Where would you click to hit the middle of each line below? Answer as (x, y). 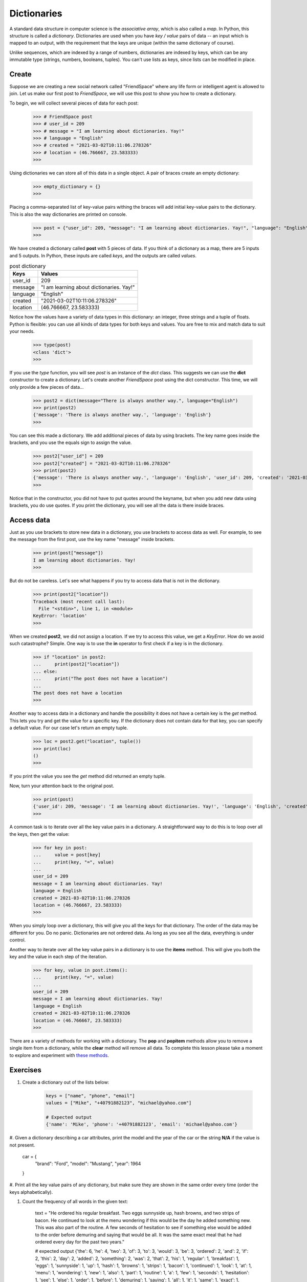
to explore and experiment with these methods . (59, 1055)
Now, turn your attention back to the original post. (62, 786)
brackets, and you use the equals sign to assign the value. (71, 443)
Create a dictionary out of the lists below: (66, 1082)
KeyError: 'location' (60, 616)
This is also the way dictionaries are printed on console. (68, 214)
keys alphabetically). (31, 1192)
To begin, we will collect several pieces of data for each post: (74, 103)
